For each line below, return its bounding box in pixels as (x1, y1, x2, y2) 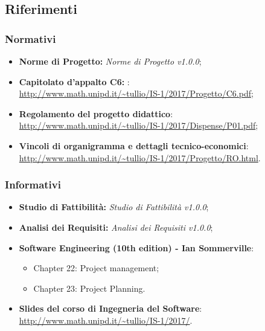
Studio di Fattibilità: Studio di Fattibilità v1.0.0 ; (19, 201, 209, 213)
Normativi (5, 31, 56, 46)
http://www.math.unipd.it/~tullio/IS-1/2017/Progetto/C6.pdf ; (19, 87, 254, 100)
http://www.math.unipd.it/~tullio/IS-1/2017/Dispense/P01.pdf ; (19, 119, 258, 132)
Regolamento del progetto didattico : (19, 107, 173, 120)
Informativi (5, 177, 61, 192)
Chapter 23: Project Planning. (33, 281, 145, 294)
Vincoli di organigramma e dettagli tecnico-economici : (19, 139, 249, 152)
